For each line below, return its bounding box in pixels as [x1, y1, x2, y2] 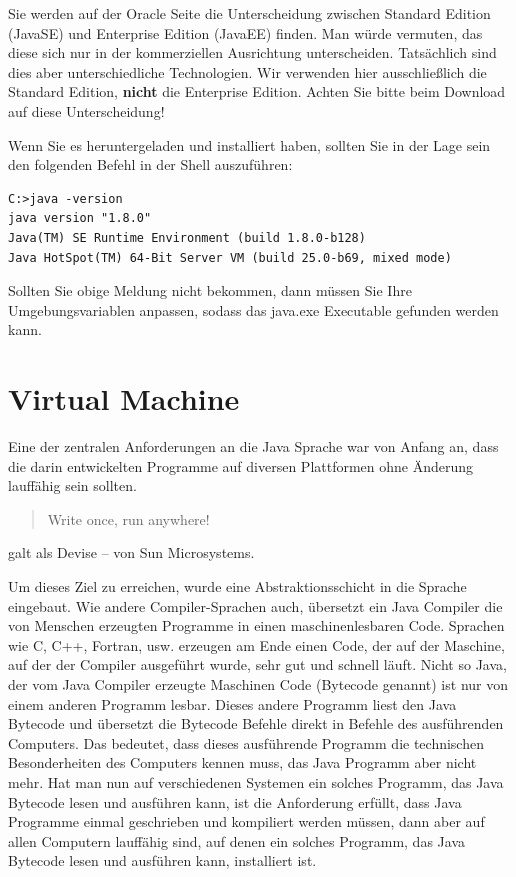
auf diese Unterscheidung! [8, 100, 165, 121]
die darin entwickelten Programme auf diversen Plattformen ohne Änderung [8, 455, 474, 476]
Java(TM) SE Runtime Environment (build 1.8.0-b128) [8, 230, 366, 245]
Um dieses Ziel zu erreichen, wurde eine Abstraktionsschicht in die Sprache [8, 576, 467, 596]
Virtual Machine [8, 378, 240, 419]
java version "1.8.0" [8, 211, 152, 226]
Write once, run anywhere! [47, 508, 210, 529]
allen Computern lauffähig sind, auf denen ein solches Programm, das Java [8, 830, 465, 851]
